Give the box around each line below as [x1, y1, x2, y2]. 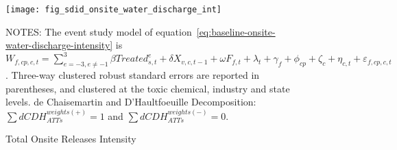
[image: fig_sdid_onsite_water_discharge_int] [5, 5, 221, 14]
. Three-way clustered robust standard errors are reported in [5, 68, 260, 82]
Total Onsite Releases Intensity [5, 132, 136, 146]
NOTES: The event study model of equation [5, 24, 192, 38]
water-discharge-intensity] [5, 38, 113, 52]
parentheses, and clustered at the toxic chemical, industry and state [5, 81, 290, 95]
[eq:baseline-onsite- [196, 24, 276, 38]
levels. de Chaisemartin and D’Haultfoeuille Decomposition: [5, 95, 256, 109]
